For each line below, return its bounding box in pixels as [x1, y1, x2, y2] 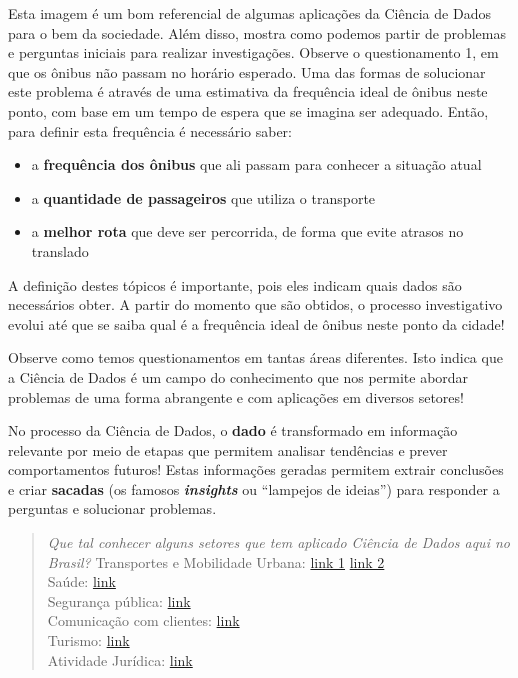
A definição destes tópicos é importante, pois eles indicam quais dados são [8, 274, 462, 295]
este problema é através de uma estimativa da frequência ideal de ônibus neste [8, 81, 488, 102]
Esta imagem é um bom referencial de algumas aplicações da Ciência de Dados [8, 3, 491, 23]
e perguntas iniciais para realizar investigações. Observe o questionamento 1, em [8, 42, 499, 63]
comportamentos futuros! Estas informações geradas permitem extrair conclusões [8, 459, 504, 480]
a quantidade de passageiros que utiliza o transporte [31, 187, 376, 208]
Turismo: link [47, 630, 130, 651]
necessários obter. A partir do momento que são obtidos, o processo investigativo [8, 294, 503, 315]
